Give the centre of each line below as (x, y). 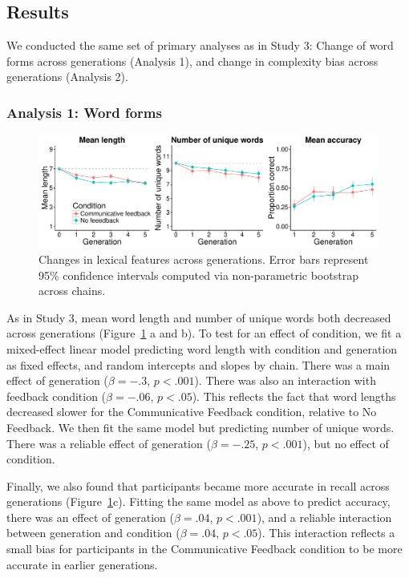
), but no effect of (346, 443)
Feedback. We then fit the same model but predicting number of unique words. (200, 427)
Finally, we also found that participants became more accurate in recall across (198, 485)
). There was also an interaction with (285, 380)
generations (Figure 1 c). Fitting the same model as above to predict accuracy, (198, 501)
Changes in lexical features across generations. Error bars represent (204, 259)
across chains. (72, 291)
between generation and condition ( (93, 533)
